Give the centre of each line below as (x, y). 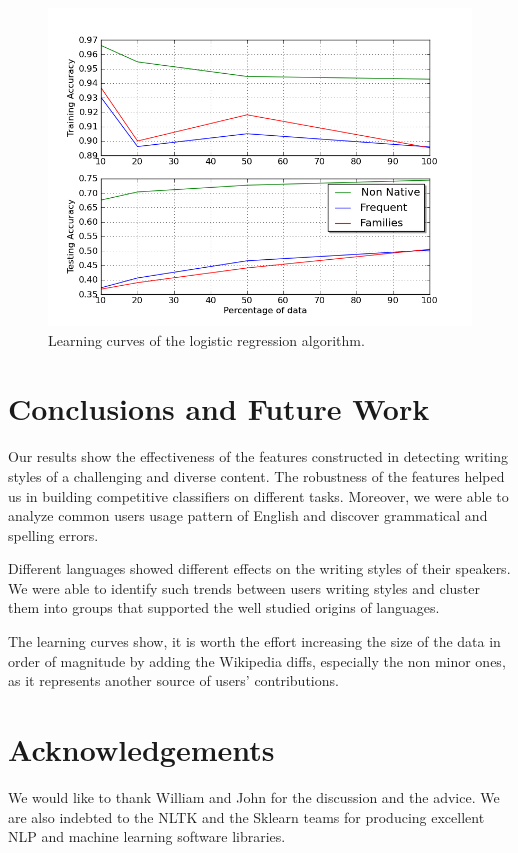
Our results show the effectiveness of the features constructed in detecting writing (258, 456)
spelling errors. (53, 534)
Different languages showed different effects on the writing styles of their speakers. (259, 568)
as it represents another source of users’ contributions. (173, 680)
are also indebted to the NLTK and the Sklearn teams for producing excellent (246, 816)
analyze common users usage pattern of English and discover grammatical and (248, 515)
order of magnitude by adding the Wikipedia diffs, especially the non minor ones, (257, 660)
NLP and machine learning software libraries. (147, 836)
